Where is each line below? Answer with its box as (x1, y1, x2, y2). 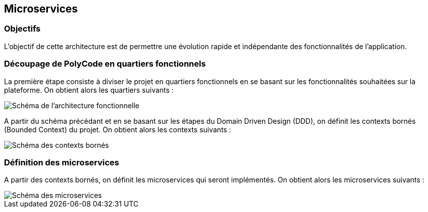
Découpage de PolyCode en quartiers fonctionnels (4, 59, 206, 69)
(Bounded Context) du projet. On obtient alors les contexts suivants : (4, 125, 231, 134)
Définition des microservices (4, 157, 119, 167)
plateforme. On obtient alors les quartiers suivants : (4, 85, 174, 94)
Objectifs (4, 24, 41, 34)
